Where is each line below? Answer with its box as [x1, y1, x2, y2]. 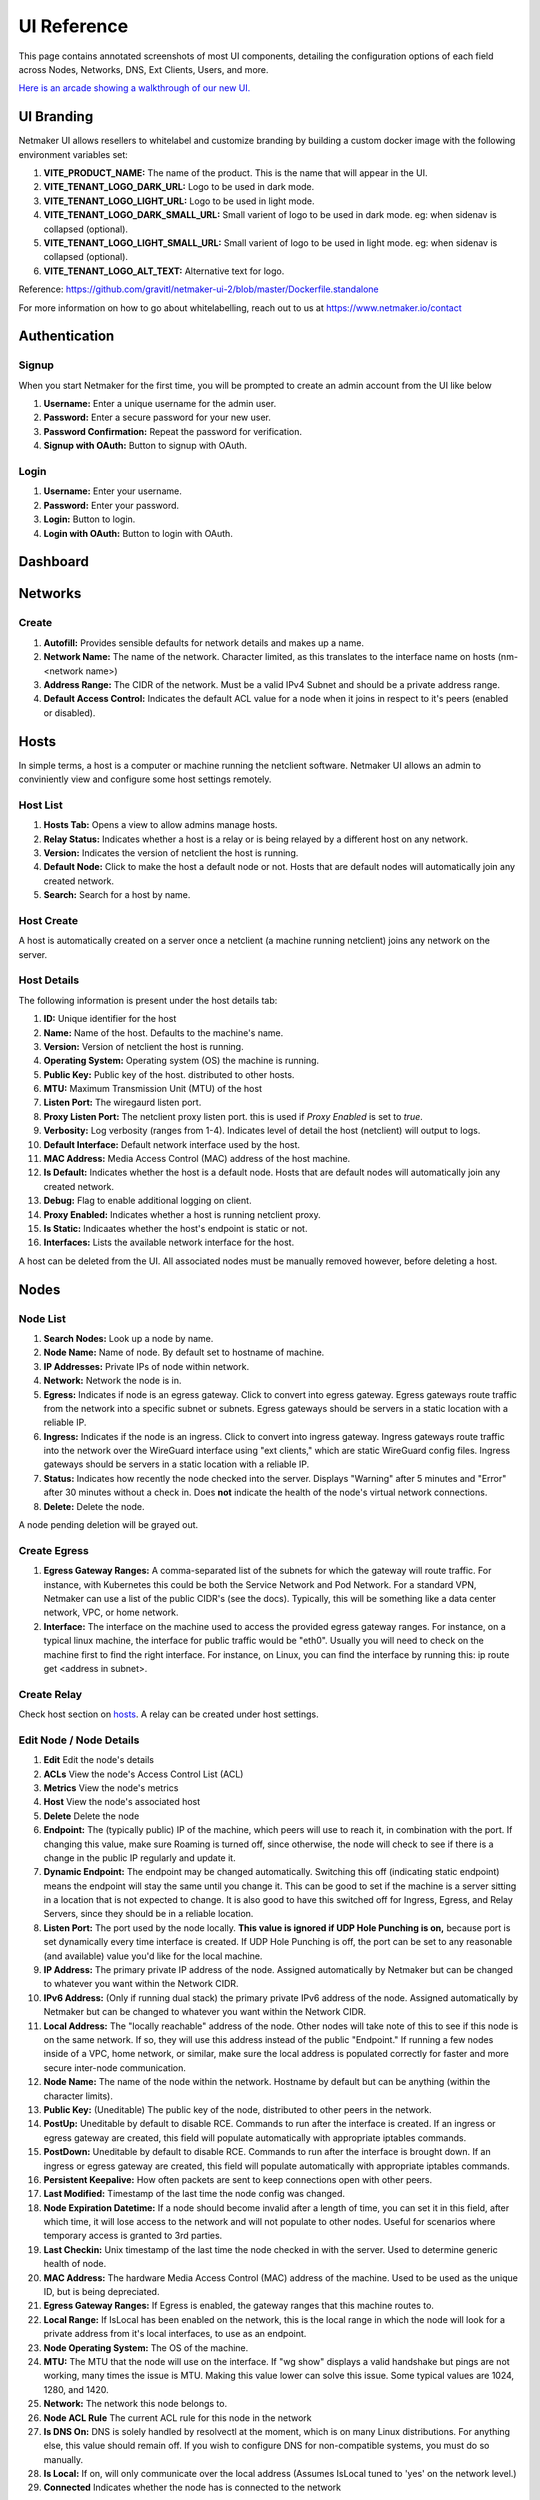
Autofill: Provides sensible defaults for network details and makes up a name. [43, 636, 365, 649]
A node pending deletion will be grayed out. [18, 1519, 199, 1531]
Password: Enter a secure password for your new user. [43, 411, 272, 424]
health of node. [43, 2258, 107, 2270]
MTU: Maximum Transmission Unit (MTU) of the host [43, 1083, 262, 1095]
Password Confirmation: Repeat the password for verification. [43, 425, 303, 437]
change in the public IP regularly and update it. [43, 1851, 236, 1864]
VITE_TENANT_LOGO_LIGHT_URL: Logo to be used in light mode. [43, 195, 315, 207]
